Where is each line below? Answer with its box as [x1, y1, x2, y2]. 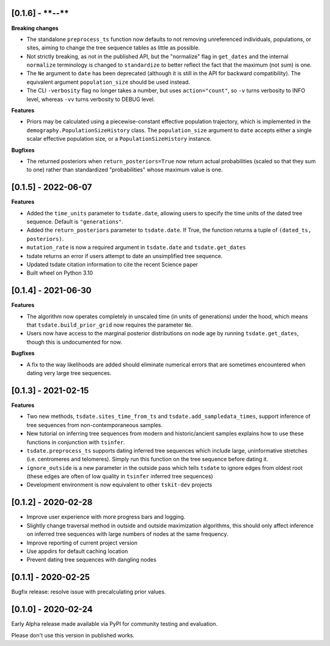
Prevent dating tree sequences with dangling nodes [26, 556, 157, 563]
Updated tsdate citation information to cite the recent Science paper [26, 261, 199, 269]
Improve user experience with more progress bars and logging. [26, 513, 186, 521]
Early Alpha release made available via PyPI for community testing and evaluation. [11, 620, 218, 628]
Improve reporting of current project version [26, 539, 137, 546]
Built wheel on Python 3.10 [26, 269, 94, 277]
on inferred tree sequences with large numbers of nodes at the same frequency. [26, 530, 229, 538]
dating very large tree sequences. [26, 369, 112, 377]
